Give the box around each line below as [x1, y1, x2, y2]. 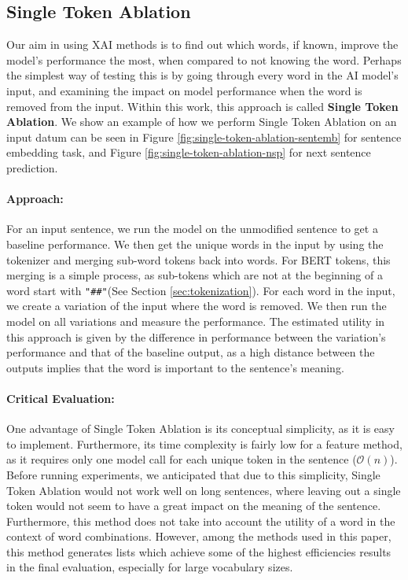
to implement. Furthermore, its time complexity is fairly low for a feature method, [6, 435, 402, 452]
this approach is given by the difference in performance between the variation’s [6, 328, 386, 345]
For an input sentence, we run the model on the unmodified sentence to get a [6, 220, 378, 237]
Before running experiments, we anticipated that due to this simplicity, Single [6, 466, 380, 482]
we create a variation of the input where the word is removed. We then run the [6, 297, 387, 314]
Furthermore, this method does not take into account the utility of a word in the [6, 512, 395, 529]
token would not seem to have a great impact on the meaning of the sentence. [6, 497, 381, 514]
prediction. [6, 159, 58, 175]
